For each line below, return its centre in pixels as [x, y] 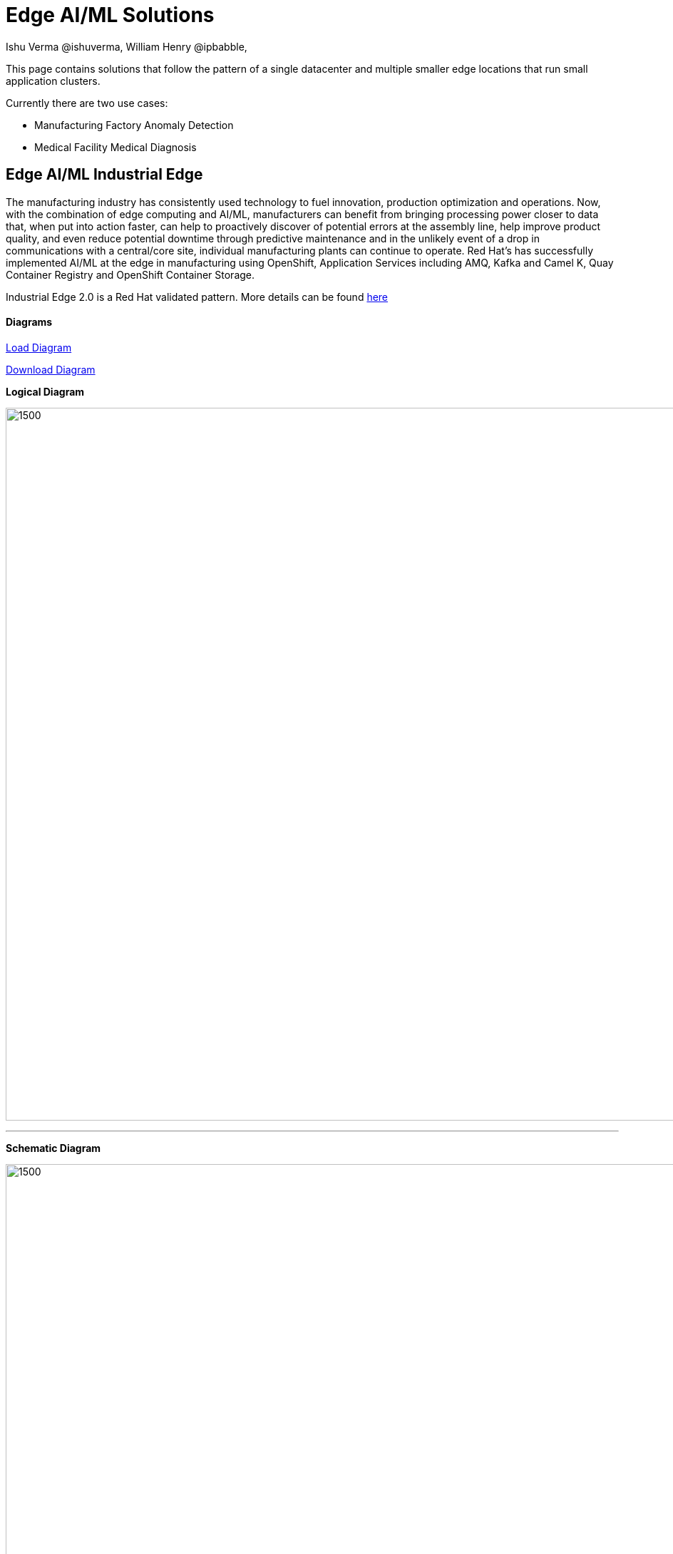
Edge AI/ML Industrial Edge [104, 175]
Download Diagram [51, 369]
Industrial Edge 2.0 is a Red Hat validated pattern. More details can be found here [197, 297]
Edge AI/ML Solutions [110, 15]
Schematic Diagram [53, 1148]
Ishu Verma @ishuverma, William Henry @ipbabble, [127, 46]
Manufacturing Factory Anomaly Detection [134, 125]
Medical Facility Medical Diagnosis [115, 147]
